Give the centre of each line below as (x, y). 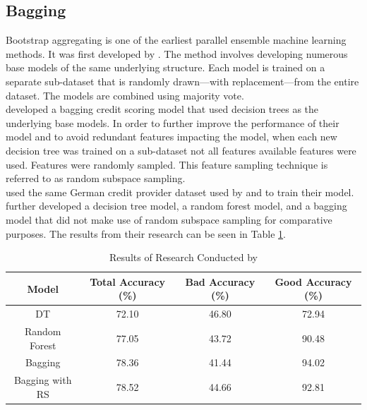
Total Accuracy (128, 281)
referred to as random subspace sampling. (96, 178)
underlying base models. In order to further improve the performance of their (173, 122)
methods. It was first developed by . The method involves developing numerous (177, 53)
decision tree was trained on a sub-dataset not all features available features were (181, 150)
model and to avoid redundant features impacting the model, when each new (172, 137)
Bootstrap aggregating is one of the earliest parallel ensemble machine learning (176, 40)
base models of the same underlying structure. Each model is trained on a (166, 67)
